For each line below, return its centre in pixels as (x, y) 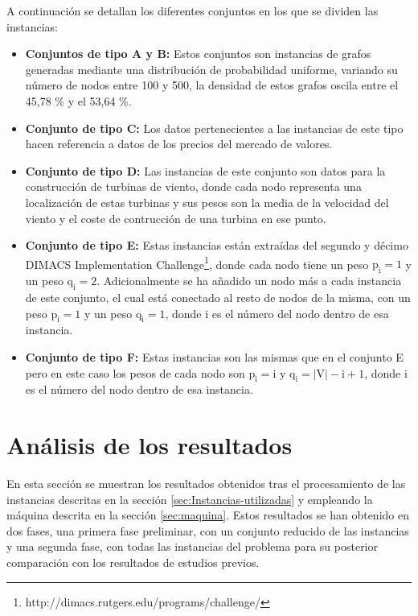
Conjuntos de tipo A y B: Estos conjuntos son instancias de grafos (198, 54)
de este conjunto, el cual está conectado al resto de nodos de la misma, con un (218, 297)
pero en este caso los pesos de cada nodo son (135, 372)
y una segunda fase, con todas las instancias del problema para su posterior (192, 546)
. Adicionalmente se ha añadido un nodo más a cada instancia (249, 281)
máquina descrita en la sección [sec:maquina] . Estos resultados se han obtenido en (208, 515)
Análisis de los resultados (150, 445)
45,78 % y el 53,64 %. (78, 100)
